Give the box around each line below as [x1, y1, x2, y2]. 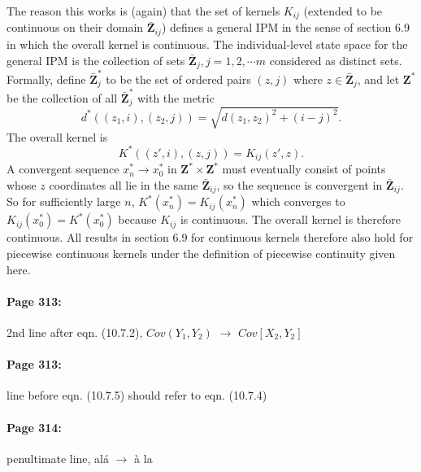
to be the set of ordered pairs [106, 70, 251, 87]
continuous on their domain [7, 19, 144, 36]
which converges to [251, 193, 345, 210]
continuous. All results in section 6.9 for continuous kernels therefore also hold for [7, 229, 414, 246]
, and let [357, 70, 400, 87]
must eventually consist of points [222, 160, 386, 177]
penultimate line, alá [7, 449, 110, 466]
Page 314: [7, 418, 62, 435]
